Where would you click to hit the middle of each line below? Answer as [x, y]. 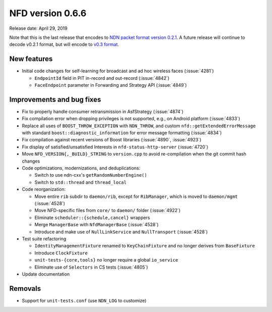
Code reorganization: [44, 189]
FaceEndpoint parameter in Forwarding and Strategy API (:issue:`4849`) [111, 85]
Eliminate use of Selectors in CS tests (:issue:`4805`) [91, 267]
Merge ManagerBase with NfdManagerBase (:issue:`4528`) [96, 225]
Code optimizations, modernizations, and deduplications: [81, 168]
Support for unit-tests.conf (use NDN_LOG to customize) [84, 300]
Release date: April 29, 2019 [38, 28]
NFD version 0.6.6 [48, 13]
